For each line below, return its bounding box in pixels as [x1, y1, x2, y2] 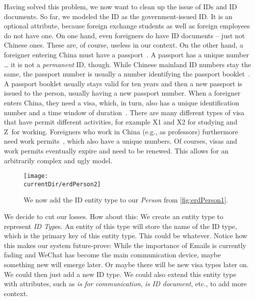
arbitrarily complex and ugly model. [4, 155, 113, 165]
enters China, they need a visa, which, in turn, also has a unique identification [4, 97, 239, 107]
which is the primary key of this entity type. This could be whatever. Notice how [4, 230, 248, 241]
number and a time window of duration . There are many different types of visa [4, 107, 245, 117]
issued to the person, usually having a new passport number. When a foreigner [4, 88, 241, 98]
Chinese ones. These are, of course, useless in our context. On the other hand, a [4, 40, 243, 50]
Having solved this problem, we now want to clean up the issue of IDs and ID [4, 1, 237, 11]
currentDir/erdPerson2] [24, 180, 101, 188]
